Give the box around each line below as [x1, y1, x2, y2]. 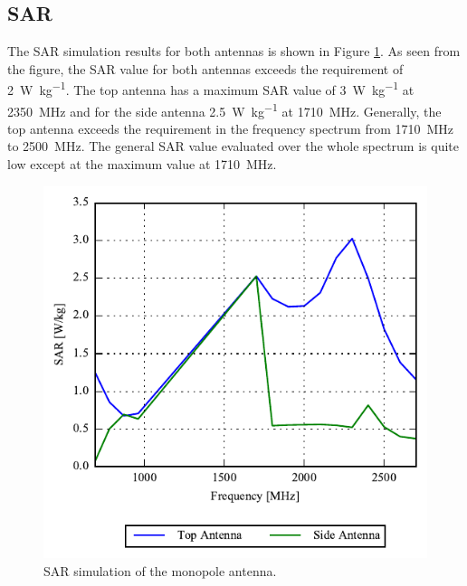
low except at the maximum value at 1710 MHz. [7, 155, 277, 174]
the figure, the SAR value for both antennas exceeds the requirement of [7, 59, 404, 78]
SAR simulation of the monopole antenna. [43, 562, 277, 580]
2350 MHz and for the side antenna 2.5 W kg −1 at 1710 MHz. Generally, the [7, 99, 442, 120]
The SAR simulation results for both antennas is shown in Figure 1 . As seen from [7, 42, 461, 61]
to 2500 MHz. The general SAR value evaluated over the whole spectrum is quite [7, 137, 459, 156]
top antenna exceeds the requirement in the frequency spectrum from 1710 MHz [7, 118, 454, 137]
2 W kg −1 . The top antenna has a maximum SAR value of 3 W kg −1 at [7, 78, 415, 99]
